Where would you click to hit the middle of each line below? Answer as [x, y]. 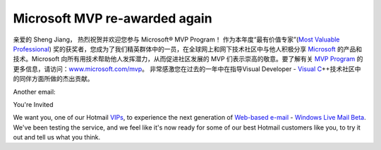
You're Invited [33, 104]
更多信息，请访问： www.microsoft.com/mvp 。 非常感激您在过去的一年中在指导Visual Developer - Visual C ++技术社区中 [187, 69]
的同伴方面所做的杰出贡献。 [53, 79]
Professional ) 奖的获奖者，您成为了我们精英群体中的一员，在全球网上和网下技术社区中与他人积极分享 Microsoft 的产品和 [188, 49]
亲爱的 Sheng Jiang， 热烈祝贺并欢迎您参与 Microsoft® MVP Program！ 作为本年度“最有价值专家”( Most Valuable [176, 39]
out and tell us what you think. [57, 137]
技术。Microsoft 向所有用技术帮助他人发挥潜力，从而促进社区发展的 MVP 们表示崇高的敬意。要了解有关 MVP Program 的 [188, 59]
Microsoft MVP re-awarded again [113, 18]
